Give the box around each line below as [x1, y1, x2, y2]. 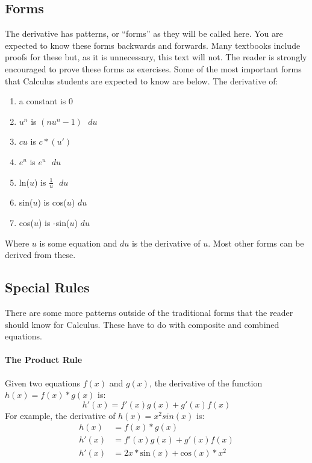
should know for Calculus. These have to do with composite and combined [5, 318, 279, 330]
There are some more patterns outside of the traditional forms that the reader [5, 306, 293, 318]
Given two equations [5, 376, 81, 389]
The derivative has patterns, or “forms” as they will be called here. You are [5, 27, 283, 40]
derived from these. [5, 248, 76, 261]
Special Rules [5, 278, 90, 297]
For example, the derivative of [5, 409, 116, 421]
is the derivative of [131, 236, 201, 249]
